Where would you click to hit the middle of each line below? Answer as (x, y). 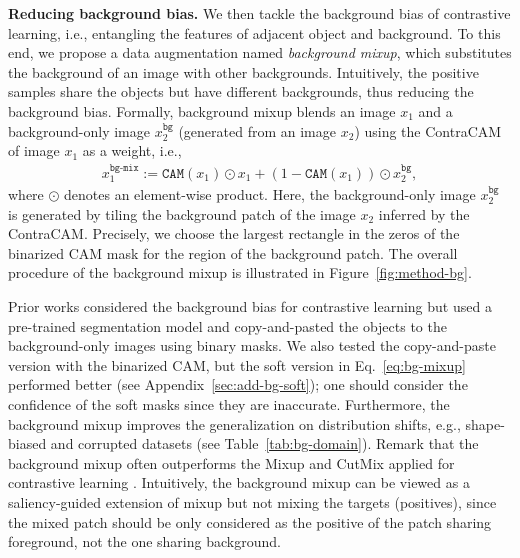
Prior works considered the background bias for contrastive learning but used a (250, 305)
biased (27, 443)
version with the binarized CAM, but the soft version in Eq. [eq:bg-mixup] (237, 364)
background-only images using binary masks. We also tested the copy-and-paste (252, 345)
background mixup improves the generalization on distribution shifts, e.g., (234, 423)
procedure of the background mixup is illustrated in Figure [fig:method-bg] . (240, 272)
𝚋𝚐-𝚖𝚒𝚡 (124, 167)
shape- (485, 423)
